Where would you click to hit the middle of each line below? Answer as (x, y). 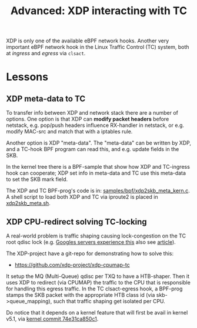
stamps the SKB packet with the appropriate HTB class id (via (81, 295)
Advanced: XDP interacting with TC (99, 11)
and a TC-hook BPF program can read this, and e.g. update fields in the (93, 149)
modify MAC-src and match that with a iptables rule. (69, 132)
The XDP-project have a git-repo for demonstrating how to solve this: (90, 253)
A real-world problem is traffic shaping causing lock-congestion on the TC (96, 236)
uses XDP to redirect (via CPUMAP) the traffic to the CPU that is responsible (98, 282)
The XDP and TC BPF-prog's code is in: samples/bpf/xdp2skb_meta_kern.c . (98, 191)
